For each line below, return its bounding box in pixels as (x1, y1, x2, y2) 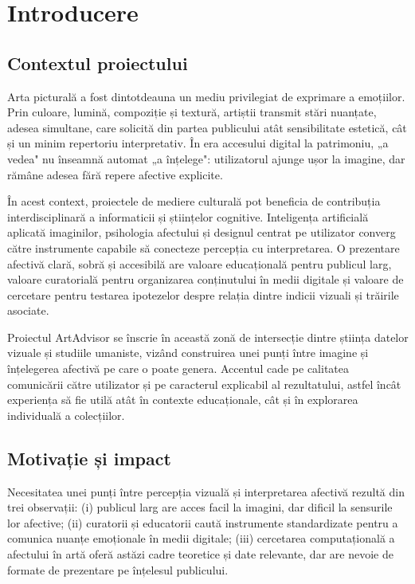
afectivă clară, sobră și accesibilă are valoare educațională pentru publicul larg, (7, 255, 392, 272)
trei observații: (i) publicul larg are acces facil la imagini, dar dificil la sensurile (7, 499, 393, 515)
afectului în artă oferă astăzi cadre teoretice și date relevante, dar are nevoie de (7, 546, 393, 562)
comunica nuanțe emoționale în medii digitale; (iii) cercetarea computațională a (7, 530, 395, 547)
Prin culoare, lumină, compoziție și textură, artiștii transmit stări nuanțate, (7, 104, 377, 120)
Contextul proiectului (7, 50, 188, 75)
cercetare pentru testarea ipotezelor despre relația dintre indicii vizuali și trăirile (7, 286, 399, 303)
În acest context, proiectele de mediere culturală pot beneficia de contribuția (7, 193, 381, 210)
